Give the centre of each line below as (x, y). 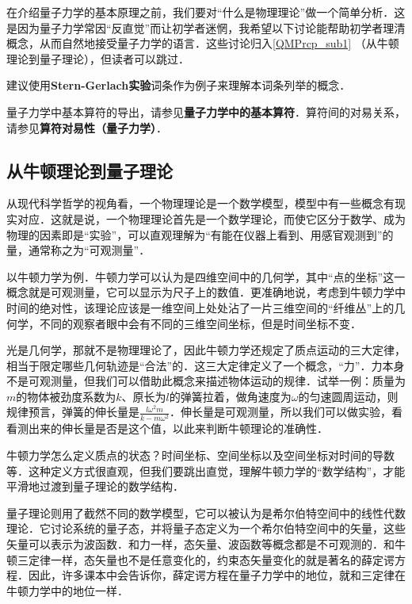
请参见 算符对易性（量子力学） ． (87, 127)
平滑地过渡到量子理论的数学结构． (95, 486)
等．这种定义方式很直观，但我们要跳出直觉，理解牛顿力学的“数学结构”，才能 (206, 470)
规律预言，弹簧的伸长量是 (73, 412)
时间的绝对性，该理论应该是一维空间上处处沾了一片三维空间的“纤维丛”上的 (200, 307)
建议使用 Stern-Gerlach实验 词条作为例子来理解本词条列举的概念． (179, 85)
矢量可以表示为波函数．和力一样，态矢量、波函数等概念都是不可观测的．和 (200, 543)
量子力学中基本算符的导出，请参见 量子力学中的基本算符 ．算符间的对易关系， (206, 111)
